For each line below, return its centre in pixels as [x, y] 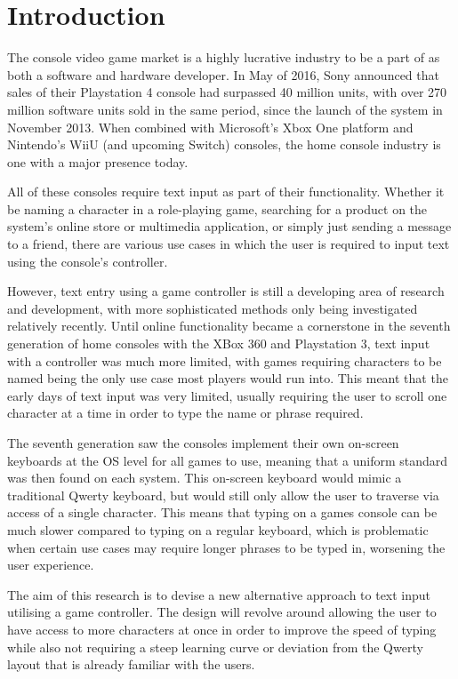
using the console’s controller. [88, 261]
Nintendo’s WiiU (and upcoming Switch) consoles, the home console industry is [224, 144]
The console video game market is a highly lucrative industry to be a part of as [224, 57]
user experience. [51, 565]
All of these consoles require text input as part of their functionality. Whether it [226, 192]
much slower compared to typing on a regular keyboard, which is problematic [218, 529]
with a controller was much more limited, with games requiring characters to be [225, 360]
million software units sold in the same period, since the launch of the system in [225, 109]
